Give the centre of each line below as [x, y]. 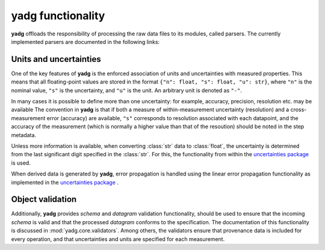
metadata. [23, 135]
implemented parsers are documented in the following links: [85, 41]
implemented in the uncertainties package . [65, 182]
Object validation [44, 199]
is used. [21, 163]
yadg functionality [58, 16]
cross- [299, 110]
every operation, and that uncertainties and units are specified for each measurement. [118, 239]
